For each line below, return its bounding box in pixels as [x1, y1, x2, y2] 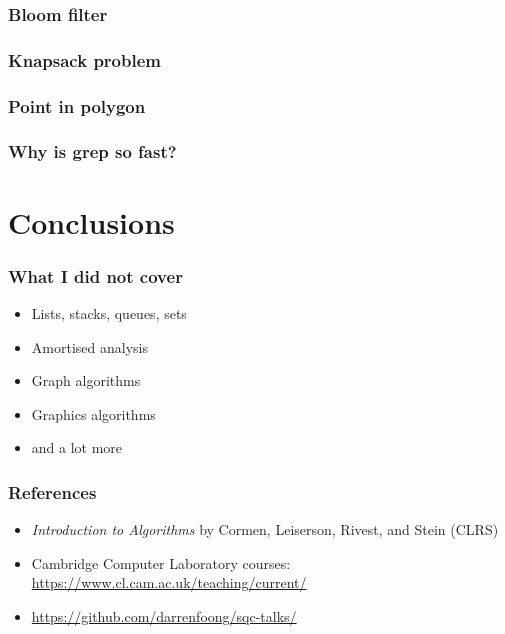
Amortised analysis [31, 336, 148, 357]
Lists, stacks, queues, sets [31, 302, 187, 323]
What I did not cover [8, 263, 183, 288]
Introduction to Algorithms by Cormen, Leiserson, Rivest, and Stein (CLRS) [31, 519, 499, 540]
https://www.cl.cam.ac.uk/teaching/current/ [31, 572, 307, 593]
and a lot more [31, 437, 123, 458]
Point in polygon [8, 93, 146, 118]
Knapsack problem [8, 47, 161, 72]
